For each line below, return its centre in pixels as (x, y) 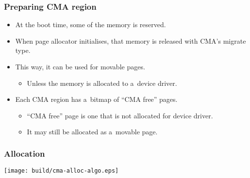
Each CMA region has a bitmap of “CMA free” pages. (96, 99)
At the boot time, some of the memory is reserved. (91, 24)
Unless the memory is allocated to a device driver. (102, 83)
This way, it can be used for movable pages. (80, 66)
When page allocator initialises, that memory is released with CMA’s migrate (131, 40)
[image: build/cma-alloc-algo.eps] (61, 171)
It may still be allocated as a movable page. (92, 132)
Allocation (25, 153)
